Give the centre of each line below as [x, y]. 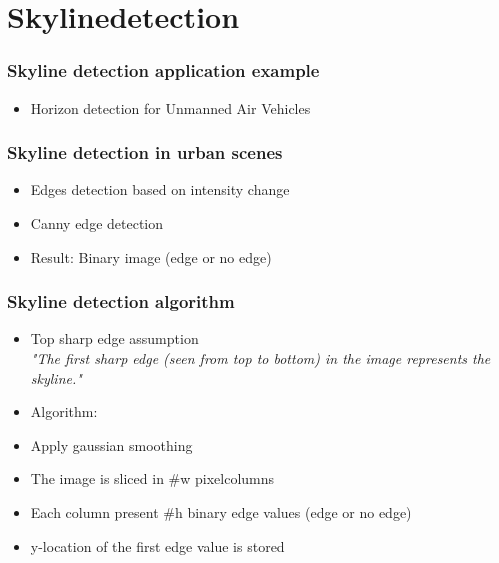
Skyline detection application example [163, 70]
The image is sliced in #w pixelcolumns [152, 478]
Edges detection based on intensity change [160, 189]
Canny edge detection [97, 223]
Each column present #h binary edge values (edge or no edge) [221, 511]
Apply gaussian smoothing [111, 444]
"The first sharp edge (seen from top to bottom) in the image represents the [260, 358]
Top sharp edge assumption [114, 338]
